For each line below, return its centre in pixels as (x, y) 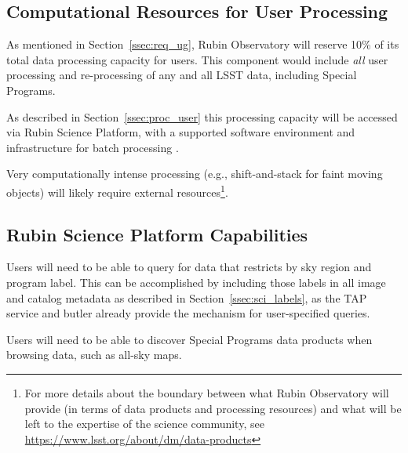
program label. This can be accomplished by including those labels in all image (196, 282)
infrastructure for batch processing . (93, 147)
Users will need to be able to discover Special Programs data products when (189, 339)
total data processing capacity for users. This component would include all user (197, 59)
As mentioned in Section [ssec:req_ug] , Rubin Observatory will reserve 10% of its (203, 44)
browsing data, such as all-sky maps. (94, 355)
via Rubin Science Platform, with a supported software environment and (181, 132)
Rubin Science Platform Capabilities (157, 234)
